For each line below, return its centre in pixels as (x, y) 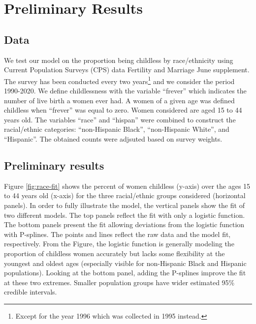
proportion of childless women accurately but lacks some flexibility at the (114, 253)
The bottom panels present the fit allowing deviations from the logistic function (124, 224)
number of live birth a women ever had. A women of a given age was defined (119, 100)
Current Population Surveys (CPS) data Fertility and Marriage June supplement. (127, 70)
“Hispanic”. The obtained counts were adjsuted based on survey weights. (113, 138)
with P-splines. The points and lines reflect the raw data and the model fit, (117, 234)
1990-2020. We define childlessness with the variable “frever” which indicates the (125, 91)
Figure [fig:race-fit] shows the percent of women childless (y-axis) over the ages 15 (127, 186)
